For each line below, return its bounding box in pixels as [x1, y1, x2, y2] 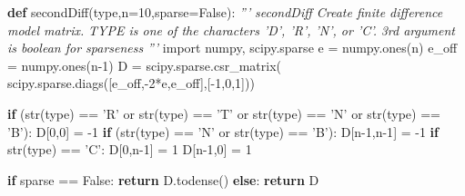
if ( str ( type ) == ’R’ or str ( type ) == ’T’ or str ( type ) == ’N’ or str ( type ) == [7, 103, 440, 122]
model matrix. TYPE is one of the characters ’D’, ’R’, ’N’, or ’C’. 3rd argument [7, 20, 455, 39]
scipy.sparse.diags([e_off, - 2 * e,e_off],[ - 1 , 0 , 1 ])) [7, 73, 255, 93]
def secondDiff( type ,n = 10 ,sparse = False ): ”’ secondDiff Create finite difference [7, 3, 443, 21]
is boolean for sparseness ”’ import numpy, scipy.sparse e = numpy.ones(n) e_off [7, 38, 458, 57]
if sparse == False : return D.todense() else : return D [7, 170, 319, 189]
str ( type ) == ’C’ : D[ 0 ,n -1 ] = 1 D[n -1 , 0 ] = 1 [7, 140, 252, 159]
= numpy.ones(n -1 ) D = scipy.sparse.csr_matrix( [7, 55, 282, 74]
